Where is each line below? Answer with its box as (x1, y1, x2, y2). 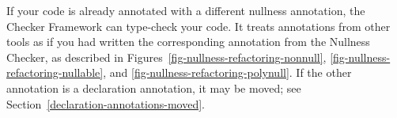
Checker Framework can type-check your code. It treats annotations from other (6, 17, 391, 34)
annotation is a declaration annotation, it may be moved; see (6, 79, 301, 96)
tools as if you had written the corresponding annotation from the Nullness (6, 33, 370, 50)
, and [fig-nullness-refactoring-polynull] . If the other (103, 64, 352, 81)
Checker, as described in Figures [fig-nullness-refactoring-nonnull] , (6, 48, 327, 65)
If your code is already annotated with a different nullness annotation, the (6, 2, 365, 18)
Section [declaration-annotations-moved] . (6, 95, 205, 112)
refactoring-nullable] (6, 64, 104, 81)
